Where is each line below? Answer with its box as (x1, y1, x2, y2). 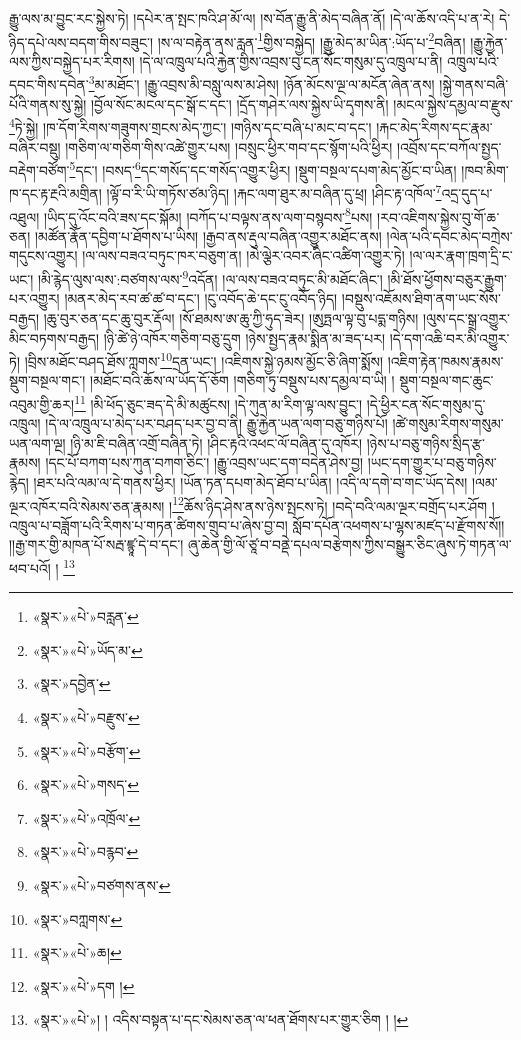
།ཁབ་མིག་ (461, 159, 509, 180)
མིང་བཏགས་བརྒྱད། (9, 327, 100, 348)
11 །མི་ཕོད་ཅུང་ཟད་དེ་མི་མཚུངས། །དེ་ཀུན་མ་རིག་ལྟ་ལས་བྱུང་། (74, 390, 363, 414)
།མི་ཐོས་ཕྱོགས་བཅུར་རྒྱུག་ (387, 268, 507, 289)
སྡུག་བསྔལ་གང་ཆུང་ (399, 370, 494, 391)
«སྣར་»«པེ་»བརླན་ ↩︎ (32, 606, 139, 627)
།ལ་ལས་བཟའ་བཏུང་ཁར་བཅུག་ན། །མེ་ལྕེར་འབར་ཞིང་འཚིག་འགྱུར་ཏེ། (82, 245, 405, 266)
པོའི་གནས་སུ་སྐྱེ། (9, 93, 87, 114)
